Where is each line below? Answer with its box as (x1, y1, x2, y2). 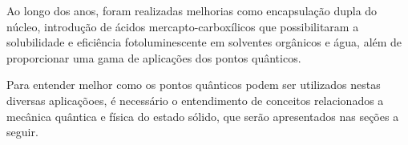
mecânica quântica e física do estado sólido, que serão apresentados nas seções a (6, 107, 399, 124)
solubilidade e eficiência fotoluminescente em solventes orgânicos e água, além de (6, 34, 402, 50)
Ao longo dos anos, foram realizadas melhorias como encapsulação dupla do (6, 2, 378, 18)
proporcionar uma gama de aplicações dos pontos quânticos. (6, 49, 301, 66)
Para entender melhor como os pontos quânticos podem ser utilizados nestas (6, 76, 381, 93)
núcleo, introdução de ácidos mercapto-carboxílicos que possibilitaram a (6, 18, 359, 34)
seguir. (6, 123, 38, 140)
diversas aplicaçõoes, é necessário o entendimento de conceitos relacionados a (6, 91, 384, 108)
